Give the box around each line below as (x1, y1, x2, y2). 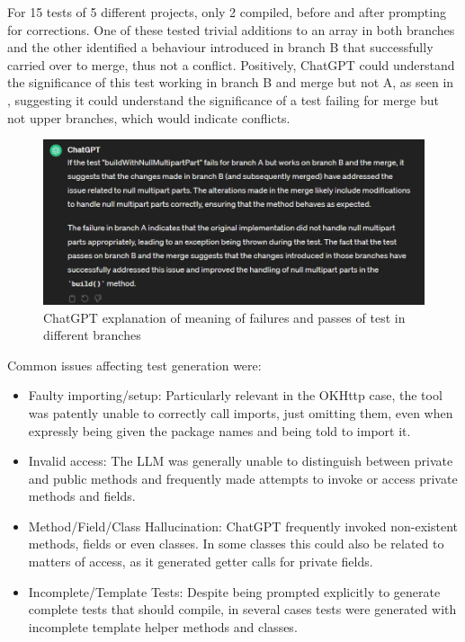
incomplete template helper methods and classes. (28, 617, 298, 636)
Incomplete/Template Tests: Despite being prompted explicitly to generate (28, 582, 441, 601)
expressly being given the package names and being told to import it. (28, 421, 411, 440)
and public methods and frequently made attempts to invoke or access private (28, 468, 458, 487)
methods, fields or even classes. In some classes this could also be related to (28, 534, 444, 553)
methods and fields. (28, 486, 136, 505)
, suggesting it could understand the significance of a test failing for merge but (7, 90, 440, 109)
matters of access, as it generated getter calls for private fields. (28, 552, 373, 571)
